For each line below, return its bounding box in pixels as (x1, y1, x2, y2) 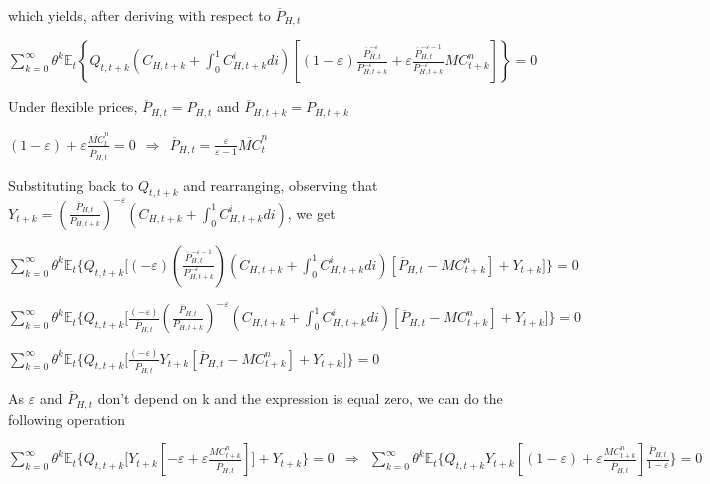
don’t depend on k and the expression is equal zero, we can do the (97, 388, 503, 409)
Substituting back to (8, 174, 134, 195)
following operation (8, 408, 126, 429)
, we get (287, 202, 336, 223)
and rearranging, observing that (183, 174, 378, 195)
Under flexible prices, (8, 96, 138, 117)
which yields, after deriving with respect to (8, 5, 271, 25)
